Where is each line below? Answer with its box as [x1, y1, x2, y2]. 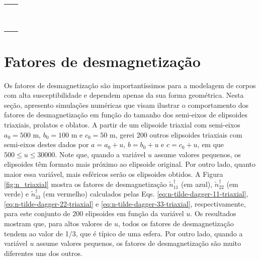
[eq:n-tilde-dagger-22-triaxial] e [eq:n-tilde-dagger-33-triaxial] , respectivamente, [4, 198, 246, 209]
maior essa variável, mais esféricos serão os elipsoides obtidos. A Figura [4, 168, 223, 179]
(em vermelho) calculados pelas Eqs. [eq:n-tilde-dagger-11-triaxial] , [43, 188, 248, 199]
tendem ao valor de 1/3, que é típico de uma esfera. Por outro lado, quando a [4, 228, 243, 238]
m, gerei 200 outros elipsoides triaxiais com [109, 129, 242, 140]
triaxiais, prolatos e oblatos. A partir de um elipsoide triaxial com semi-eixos [4, 119, 240, 129]
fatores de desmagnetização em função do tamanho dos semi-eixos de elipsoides [4, 109, 247, 120]
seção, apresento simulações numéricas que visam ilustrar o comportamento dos [4, 99, 249, 110]
